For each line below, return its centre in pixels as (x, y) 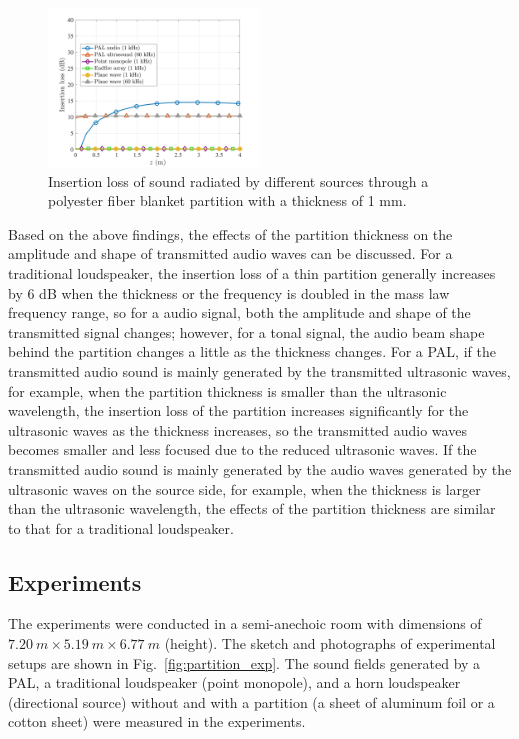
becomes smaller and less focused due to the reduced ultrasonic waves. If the (242, 449)
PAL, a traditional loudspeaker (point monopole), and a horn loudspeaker (234, 682)
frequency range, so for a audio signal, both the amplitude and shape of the (239, 312)
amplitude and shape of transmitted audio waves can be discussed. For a (230, 253)
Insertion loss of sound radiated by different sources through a (238, 180)
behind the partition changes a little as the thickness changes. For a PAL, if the (252, 351)
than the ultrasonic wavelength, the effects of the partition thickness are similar (252, 508)
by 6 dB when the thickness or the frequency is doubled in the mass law (229, 292)
